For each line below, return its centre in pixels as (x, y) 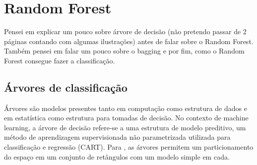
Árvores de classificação (66, 87)
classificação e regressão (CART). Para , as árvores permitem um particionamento (129, 147)
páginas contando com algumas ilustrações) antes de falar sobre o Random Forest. (129, 41)
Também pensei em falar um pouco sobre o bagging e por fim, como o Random (124, 51)
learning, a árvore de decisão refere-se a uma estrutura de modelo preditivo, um (125, 127)
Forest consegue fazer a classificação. (60, 60)
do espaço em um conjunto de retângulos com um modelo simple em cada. (117, 156)
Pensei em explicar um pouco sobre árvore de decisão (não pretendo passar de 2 (125, 31)
